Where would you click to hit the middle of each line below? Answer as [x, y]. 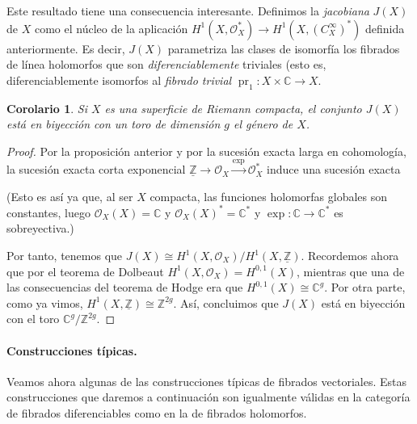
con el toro [33, 319]
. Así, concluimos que [226, 302]
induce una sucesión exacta [334, 169]
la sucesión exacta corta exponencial [96, 169]
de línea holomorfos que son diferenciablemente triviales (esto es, [166, 64]
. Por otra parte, [365, 287]
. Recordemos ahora [350, 256]
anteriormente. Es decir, [66, 48]
